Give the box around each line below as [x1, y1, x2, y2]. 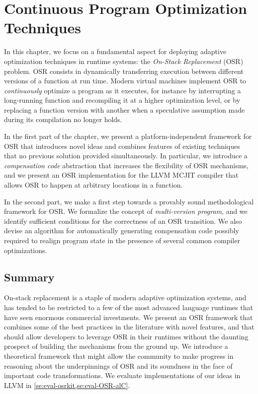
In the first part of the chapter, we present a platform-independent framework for [4, 131, 252, 141]
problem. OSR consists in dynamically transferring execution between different [4, 66, 244, 76]
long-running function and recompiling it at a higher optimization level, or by [4, 95, 241, 105]
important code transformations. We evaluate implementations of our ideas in [4, 370, 241, 381]
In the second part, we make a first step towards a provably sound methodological [4, 196, 254, 206]
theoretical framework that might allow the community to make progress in [4, 350, 234, 361]
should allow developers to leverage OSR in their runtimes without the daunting [4, 331, 249, 341]
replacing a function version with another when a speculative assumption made [4, 104, 245, 115]
